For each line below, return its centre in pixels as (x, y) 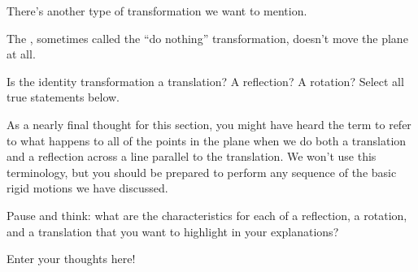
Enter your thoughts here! (71, 259)
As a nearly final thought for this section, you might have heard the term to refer (209, 124)
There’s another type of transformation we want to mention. (157, 11)
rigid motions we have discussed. (87, 188)
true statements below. (63, 97)
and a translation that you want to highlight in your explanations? (173, 231)
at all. (21, 54)
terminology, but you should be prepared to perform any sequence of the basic (202, 172)
